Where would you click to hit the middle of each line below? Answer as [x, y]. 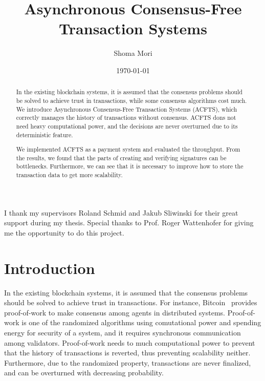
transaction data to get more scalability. [69, 175]
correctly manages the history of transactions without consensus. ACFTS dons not [126, 118]
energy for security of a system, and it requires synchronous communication [123, 333]
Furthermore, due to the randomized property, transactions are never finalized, [128, 362]
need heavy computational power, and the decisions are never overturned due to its [127, 126]
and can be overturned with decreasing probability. [84, 373]
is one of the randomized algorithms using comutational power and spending [141, 322]
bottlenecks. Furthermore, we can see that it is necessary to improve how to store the [130, 166]
